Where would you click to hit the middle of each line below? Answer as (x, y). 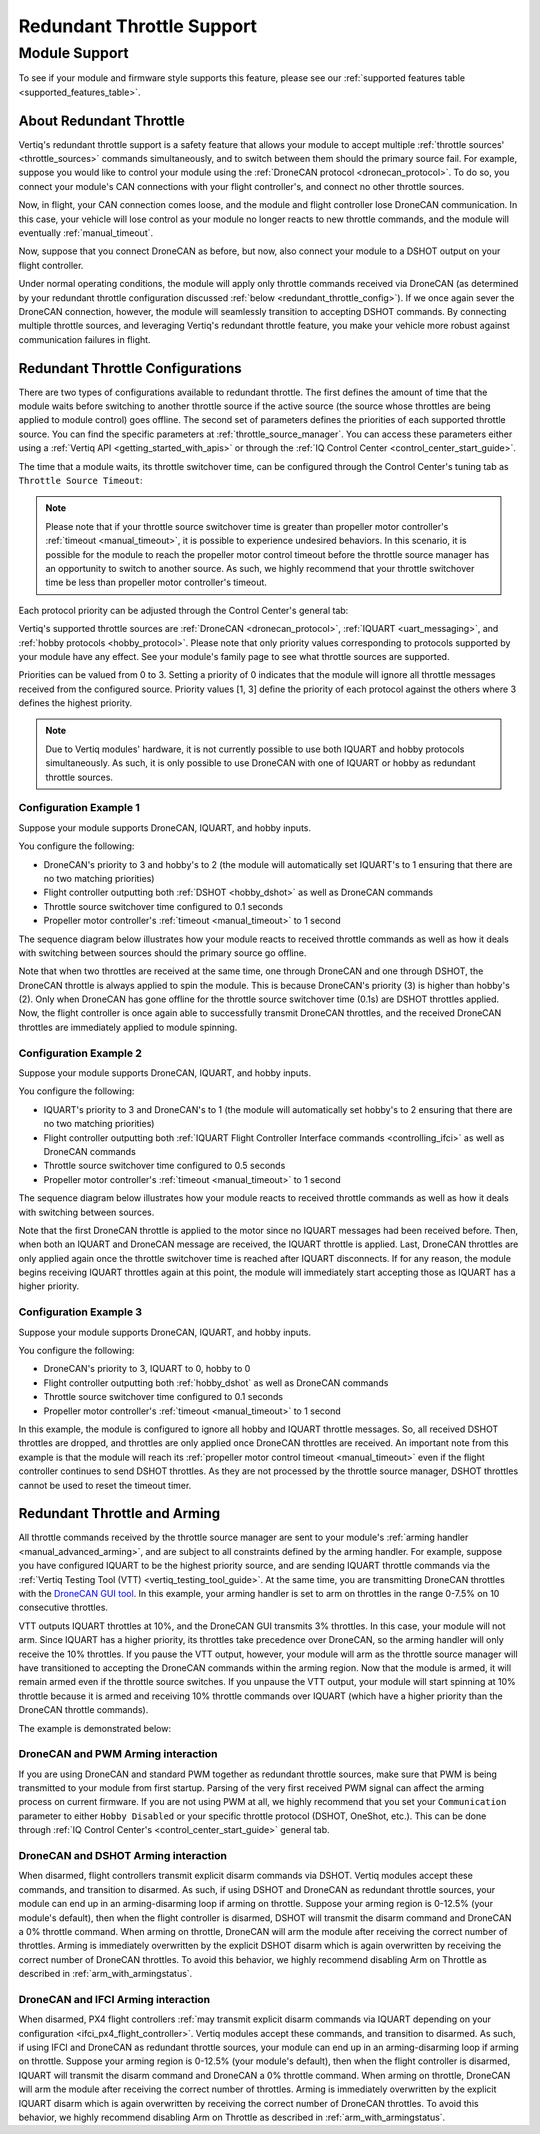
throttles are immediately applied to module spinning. (128, 1027)
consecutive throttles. (63, 1607)
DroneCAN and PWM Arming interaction (118, 1754)
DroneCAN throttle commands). (83, 1710)
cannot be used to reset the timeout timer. (105, 1485)
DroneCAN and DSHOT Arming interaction (122, 1855)
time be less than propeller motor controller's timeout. (156, 582)
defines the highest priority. (75, 703)
